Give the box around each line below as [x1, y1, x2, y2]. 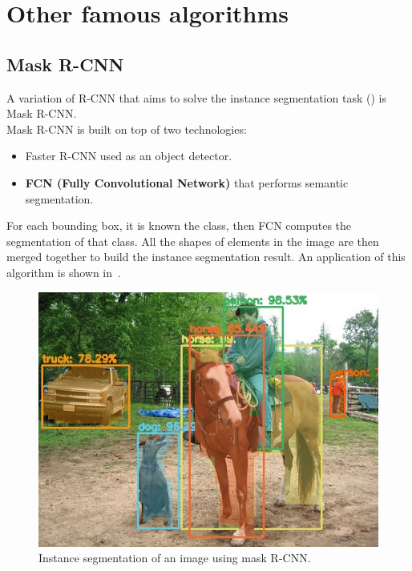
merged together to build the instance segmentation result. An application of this [6, 248, 406, 265]
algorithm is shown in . [6, 263, 121, 280]
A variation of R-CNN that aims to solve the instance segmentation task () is [6, 89, 386, 106]
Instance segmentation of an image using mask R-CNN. [38, 549, 311, 566]
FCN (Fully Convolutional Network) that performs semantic [25, 174, 349, 191]
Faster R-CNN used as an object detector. [25, 147, 232, 164]
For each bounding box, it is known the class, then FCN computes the [6, 217, 352, 234]
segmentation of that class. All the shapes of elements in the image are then [6, 232, 379, 249]
